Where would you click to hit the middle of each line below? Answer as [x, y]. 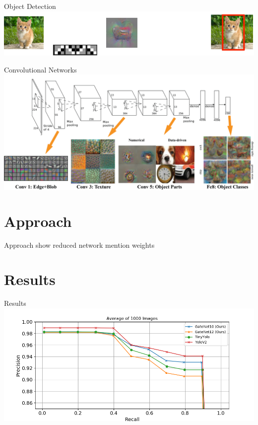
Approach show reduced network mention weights [79, 245]
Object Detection [30, 6]
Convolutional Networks [40, 69]
